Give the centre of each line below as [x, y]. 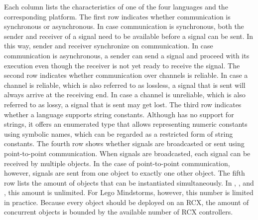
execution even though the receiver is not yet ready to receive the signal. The [122, 65]
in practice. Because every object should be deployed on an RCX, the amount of [127, 202]
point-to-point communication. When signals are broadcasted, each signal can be [127, 153]
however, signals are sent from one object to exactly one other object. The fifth [125, 173]
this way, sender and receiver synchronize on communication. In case [109, 46]
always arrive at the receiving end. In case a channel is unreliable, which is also [125, 95]
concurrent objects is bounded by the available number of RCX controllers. [119, 212]
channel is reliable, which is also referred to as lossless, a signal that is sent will [125, 85]
